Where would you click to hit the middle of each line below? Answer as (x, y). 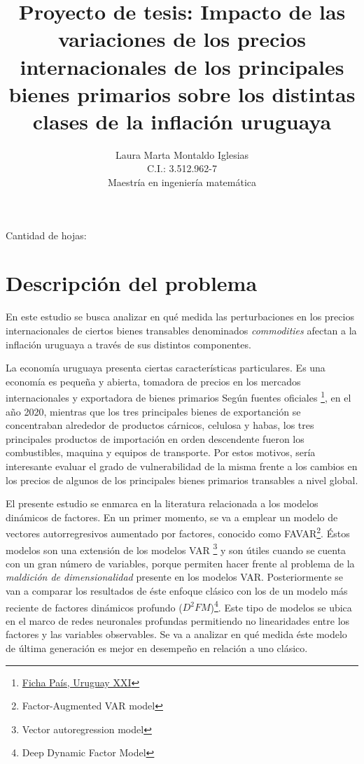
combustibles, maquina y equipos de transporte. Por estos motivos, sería (161, 452)
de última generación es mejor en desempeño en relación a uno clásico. (157, 648)
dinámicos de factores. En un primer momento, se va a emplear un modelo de (172, 517)
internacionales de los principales (182, 66)
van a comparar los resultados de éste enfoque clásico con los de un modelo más (177, 591)
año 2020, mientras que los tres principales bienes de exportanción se (153, 411)
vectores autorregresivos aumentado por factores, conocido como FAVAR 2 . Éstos (178, 532)
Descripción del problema (132, 283)
